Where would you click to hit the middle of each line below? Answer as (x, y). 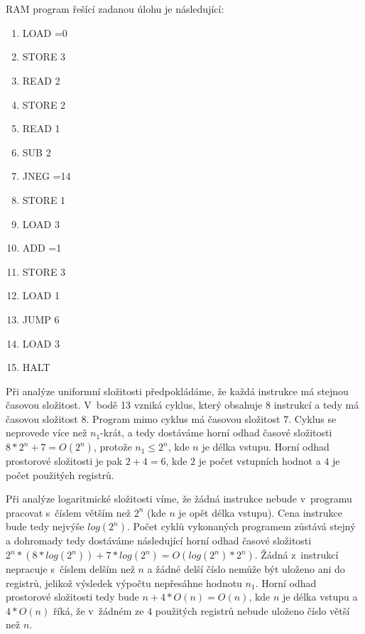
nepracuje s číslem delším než (70, 569)
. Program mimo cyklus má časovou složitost (183, 418)
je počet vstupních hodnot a (260, 461)
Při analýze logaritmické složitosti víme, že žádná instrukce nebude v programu (179, 499)
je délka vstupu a (320, 597)
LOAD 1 (41, 295)
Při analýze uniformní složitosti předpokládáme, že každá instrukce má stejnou (177, 391)
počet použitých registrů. (60, 474)
